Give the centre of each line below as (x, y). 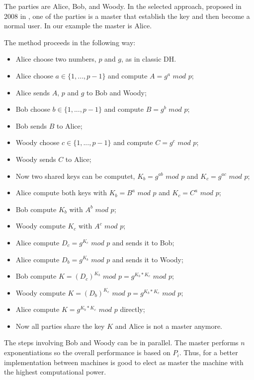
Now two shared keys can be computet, (75, 176)
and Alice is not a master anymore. (169, 326)
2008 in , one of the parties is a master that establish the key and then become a (127, 16)
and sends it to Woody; (148, 259)
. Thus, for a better (209, 352)
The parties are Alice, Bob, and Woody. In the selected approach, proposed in (123, 6)
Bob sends (31, 125)
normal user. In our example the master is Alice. (78, 26)
